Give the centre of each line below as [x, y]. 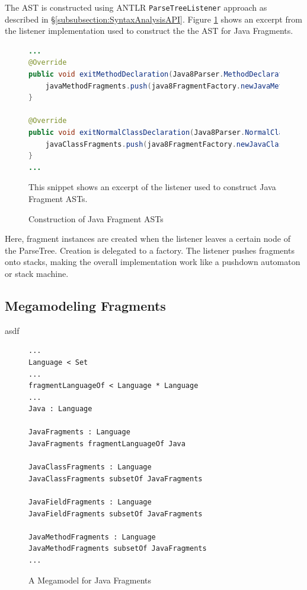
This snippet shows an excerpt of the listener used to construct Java [152, 187]
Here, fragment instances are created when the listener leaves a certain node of [148, 239]
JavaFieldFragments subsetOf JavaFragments [116, 514]
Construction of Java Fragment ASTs [96, 218]
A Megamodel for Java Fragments [90, 580]
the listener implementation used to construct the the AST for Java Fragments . [149, 31]
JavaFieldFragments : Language [90, 502]
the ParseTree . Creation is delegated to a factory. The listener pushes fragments [150, 250]
